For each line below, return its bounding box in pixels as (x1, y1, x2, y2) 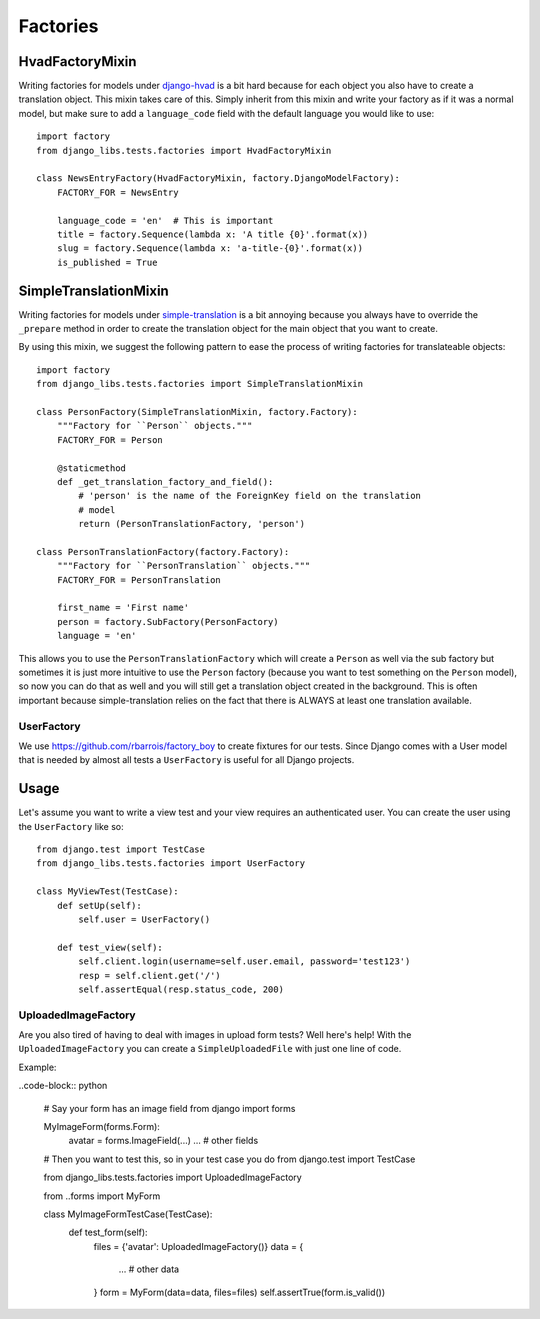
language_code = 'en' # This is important (56, 215, 274, 226)
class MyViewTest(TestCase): (36, 886, 179, 897)
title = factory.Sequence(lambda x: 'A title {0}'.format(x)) (56, 228, 369, 240)
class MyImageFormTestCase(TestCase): (43, 1208, 213, 1220)
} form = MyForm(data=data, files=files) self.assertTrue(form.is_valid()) (93, 1286, 386, 1298)
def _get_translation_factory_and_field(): (56, 476, 274, 487)
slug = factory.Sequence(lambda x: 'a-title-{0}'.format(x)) (56, 243, 364, 254)
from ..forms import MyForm (43, 1190, 161, 1202)
